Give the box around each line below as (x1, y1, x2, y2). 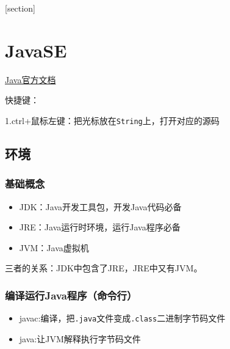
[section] (5, 2, 35, 14)
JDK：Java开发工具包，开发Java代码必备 (19, 200, 182, 213)
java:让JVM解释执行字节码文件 (19, 332, 141, 345)
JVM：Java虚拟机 (19, 241, 89, 254)
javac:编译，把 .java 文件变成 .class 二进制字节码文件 (19, 312, 226, 325)
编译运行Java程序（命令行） (5, 287, 137, 303)
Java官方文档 (5, 73, 56, 86)
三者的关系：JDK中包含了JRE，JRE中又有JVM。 (5, 262, 203, 274)
